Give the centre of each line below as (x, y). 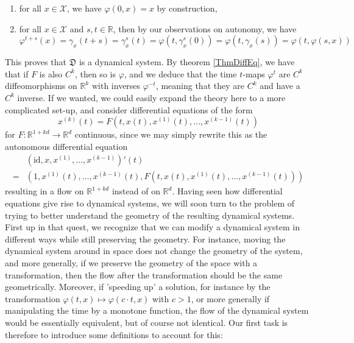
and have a (280, 86)
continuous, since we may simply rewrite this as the (171, 134)
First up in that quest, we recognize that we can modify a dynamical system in (152, 227)
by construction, (187, 8)
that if (17, 73)
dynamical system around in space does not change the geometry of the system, (154, 251)
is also (51, 73)
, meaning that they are (200, 86)
